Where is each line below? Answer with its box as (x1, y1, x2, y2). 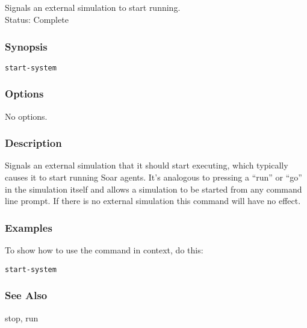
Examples (5, 220, 52, 235)
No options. (5, 110, 48, 122)
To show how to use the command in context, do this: (5, 244, 203, 256)
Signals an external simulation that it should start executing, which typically (5, 159, 288, 172)
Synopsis (5, 39, 48, 54)
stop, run (5, 311, 39, 324)
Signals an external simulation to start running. (5, 1, 181, 14)
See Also (5, 288, 48, 303)
